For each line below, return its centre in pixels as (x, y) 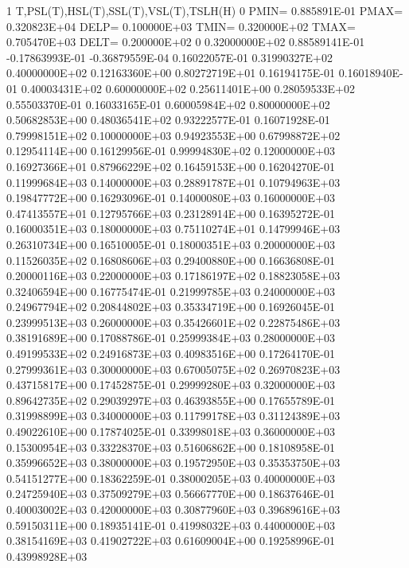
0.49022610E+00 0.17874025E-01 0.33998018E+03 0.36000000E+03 (171, 432)
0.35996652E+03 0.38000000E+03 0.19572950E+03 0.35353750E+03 (173, 463)
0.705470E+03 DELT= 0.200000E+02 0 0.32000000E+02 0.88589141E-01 (186, 42)
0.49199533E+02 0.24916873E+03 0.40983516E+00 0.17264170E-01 (171, 354)
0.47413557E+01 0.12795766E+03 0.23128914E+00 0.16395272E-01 (171, 213)
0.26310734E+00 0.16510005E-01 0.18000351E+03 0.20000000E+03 (171, 244)
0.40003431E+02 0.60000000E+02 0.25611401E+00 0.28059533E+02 (188, 88)
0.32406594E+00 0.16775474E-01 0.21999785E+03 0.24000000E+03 (171, 291)
